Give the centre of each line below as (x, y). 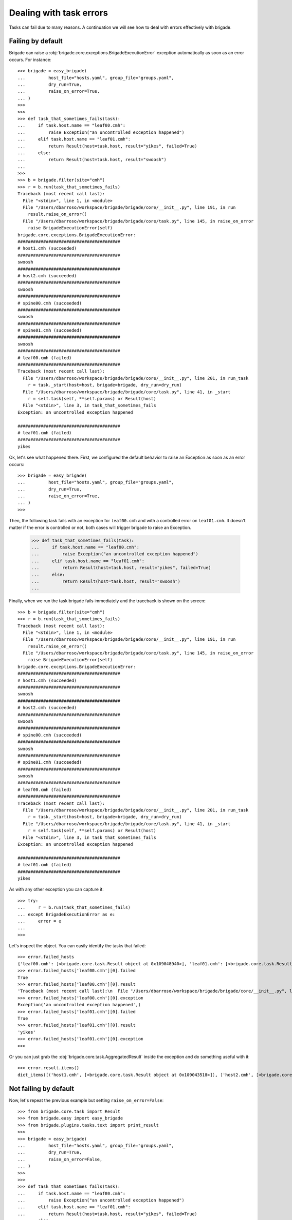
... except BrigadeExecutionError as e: (66, 914)
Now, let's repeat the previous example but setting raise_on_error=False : (86, 1100)
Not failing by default (42, 1088)
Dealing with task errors (58, 13)
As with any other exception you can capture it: (56, 889)
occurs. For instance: (30, 60)
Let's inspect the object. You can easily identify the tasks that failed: (77, 946)
